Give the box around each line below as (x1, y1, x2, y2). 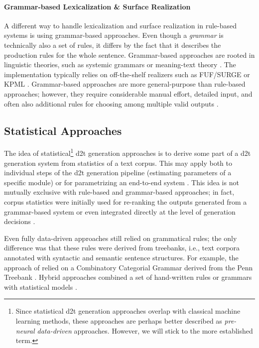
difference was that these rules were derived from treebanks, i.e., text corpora (4, 242, 240, 253)
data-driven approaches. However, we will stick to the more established (37, 325, 253, 336)
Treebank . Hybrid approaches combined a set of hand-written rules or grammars (4, 272, 252, 282)
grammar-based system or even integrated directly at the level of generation (4, 206, 236, 217)
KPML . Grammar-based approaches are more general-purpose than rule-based (4, 79, 246, 89)
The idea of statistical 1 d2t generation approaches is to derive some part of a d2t (4, 146, 251, 158)
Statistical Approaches (4, 122, 122, 138)
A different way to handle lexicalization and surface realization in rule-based (4, 20, 237, 30)
